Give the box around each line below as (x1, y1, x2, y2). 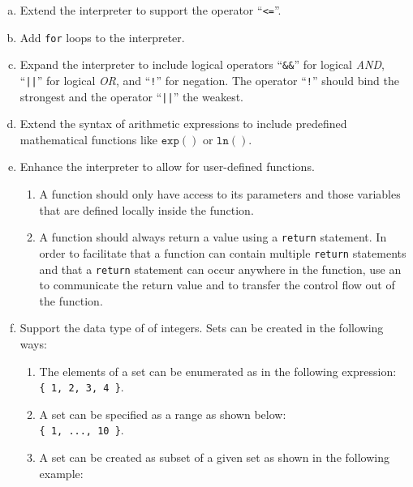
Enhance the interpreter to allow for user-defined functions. (19, 158, 315, 175)
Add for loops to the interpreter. (19, 28, 185, 45)
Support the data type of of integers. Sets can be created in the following (19, 319, 384, 336)
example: (39, 464, 84, 481)
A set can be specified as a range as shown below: (39, 405, 286, 422)
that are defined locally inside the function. (39, 201, 254, 218)
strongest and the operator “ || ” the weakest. (19, 88, 244, 105)
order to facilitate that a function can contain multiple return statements (39, 244, 407, 261)
